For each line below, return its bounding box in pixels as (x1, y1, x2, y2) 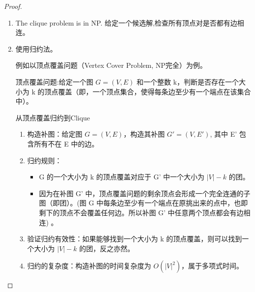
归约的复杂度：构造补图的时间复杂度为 (27, 261, 151, 271)
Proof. (4, 1, 22, 11)
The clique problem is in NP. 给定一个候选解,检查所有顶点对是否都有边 (15, 17, 237, 28)
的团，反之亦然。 (79, 243, 135, 253)
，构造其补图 (123, 129, 165, 139)
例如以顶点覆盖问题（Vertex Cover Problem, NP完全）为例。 (15, 60, 207, 70)
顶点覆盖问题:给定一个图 (15, 76, 93, 87)
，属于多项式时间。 (181, 261, 244, 271)
